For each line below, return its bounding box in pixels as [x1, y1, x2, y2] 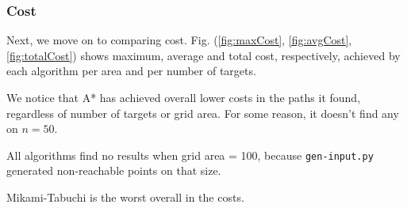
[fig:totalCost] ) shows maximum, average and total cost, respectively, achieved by [6, 47, 401, 63]
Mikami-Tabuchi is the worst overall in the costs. [6, 189, 244, 206]
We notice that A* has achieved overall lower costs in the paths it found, [6, 89, 361, 105]
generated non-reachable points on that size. [6, 162, 221, 179]
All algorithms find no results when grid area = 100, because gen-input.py [6, 146, 374, 163]
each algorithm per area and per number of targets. [6, 62, 256, 79]
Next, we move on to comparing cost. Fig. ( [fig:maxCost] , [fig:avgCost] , [6, 32, 352, 48]
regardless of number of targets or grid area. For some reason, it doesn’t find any [6, 104, 399, 121]
